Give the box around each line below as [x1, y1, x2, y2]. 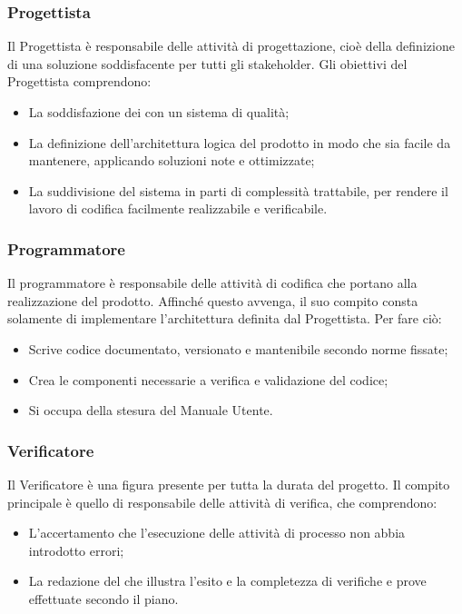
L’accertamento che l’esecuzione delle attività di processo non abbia [28, 523, 406, 542]
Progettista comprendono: [7, 72, 152, 91]
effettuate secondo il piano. [28, 589, 179, 608]
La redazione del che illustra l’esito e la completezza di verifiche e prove [28, 571, 427, 590]
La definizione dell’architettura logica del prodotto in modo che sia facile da [28, 133, 451, 152]
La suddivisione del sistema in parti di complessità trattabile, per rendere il [28, 181, 448, 200]
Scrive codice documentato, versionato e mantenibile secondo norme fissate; [28, 339, 448, 358]
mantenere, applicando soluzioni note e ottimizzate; [28, 151, 315, 170]
